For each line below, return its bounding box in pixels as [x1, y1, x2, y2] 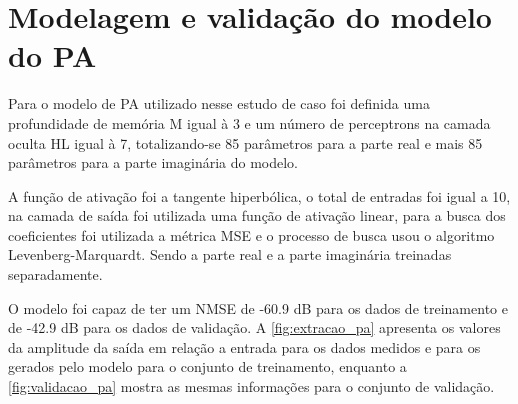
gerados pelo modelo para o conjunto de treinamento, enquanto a [8, 356, 407, 377]
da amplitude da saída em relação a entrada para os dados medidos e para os [8, 336, 481, 357]
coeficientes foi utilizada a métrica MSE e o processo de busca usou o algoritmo [8, 224, 495, 245]
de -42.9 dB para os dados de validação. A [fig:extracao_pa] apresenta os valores [8, 317, 501, 338]
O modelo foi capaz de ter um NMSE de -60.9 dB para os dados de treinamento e [8, 297, 508, 318]
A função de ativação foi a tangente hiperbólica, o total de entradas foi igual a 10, [8, 185, 511, 206]
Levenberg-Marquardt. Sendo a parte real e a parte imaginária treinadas [8, 244, 452, 265]
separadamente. [8, 264, 103, 285]
